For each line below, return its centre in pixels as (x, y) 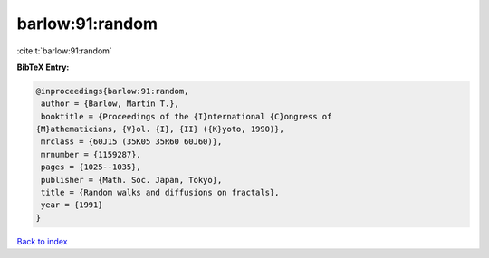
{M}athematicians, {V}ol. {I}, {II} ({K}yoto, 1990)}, (160, 129)
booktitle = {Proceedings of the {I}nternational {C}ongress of (187, 116)
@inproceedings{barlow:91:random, (112, 91)
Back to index (42, 241)
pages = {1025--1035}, (91, 167)
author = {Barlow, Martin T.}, (110, 104)
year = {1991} (72, 205)
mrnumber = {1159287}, (91, 154)
